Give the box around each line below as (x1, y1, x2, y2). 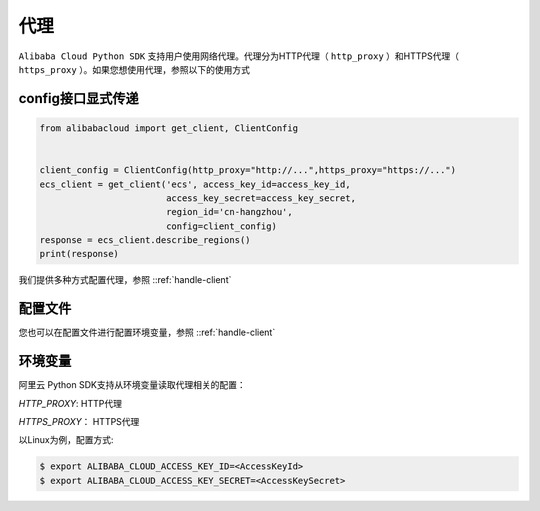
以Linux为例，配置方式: (18, 434, 114, 446)
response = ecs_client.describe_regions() (39, 235, 251, 246)
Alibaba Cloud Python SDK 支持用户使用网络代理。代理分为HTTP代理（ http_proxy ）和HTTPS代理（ (18, 50, 460, 62)
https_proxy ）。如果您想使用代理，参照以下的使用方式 (18, 63, 250, 75)
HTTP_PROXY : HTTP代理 (18, 397, 122, 409)
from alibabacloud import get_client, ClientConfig (39, 122, 299, 134)
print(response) (39, 248, 120, 260)
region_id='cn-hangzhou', (165, 206, 294, 218)
